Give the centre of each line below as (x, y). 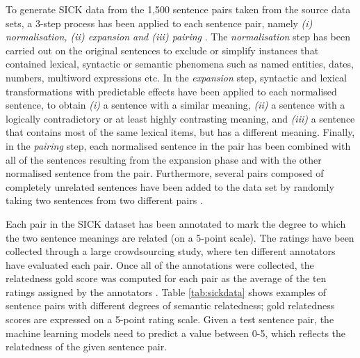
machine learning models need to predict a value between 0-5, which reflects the (176, 333)
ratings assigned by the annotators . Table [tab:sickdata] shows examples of (166, 291)
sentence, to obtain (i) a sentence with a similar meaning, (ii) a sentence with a (175, 105)
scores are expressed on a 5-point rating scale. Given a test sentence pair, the (170, 319)
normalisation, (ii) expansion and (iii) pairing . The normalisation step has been (178, 37)
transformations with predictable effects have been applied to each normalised (171, 91)
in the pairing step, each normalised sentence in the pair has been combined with (178, 145)
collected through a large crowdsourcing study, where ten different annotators (171, 251)
